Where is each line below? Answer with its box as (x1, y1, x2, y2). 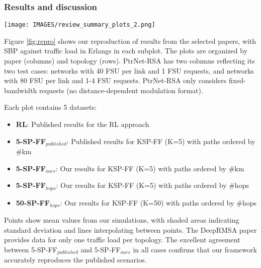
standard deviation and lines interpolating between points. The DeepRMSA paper (4, 224, 257, 235)
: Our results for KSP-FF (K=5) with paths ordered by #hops (56, 180, 249, 190)
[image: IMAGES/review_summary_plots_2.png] (4, 21, 155, 29)
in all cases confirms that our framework (133, 244, 257, 254)
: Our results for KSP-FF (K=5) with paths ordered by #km (55, 163, 244, 173)
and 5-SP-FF (80, 244, 121, 254)
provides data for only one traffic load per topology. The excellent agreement (4, 234, 240, 245)
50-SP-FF (16, 197, 50, 208)
